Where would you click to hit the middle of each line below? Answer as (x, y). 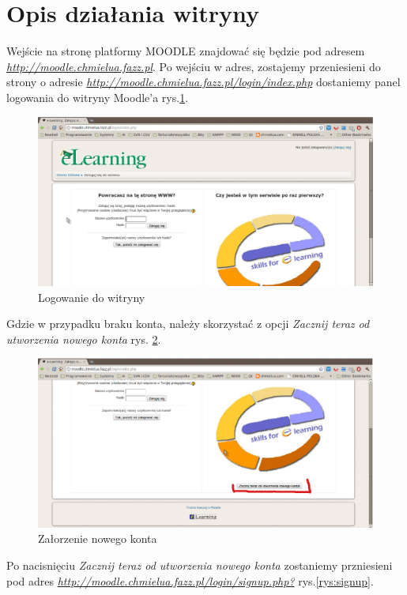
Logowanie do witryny (92, 297)
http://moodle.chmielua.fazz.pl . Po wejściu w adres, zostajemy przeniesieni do (194, 66)
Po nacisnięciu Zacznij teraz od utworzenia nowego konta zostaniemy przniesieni (200, 565)
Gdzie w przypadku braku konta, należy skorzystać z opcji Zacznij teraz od (188, 324)
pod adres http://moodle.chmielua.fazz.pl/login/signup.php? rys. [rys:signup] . (190, 580)
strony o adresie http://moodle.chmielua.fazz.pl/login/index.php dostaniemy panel (203, 82)
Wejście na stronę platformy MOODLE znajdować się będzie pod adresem (186, 51)
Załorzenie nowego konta (98, 539)
